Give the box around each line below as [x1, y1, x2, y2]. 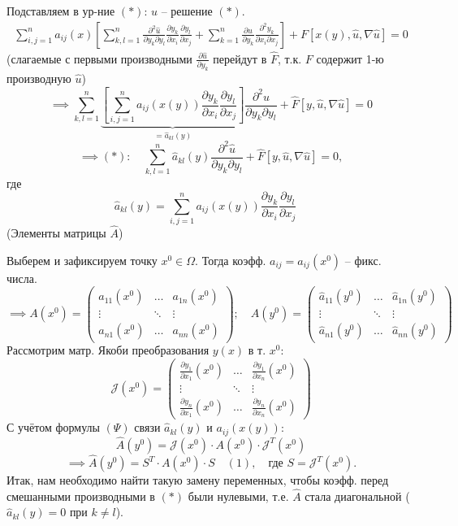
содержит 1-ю [316, 50, 384, 67]
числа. [6, 269, 37, 286]
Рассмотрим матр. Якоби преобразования [6, 341, 210, 359]
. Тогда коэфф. [195, 251, 266, 268]
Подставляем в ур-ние [6, 2, 115, 19]
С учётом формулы [6, 419, 100, 436]
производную [6, 70, 71, 87]
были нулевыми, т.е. [188, 487, 289, 504]
